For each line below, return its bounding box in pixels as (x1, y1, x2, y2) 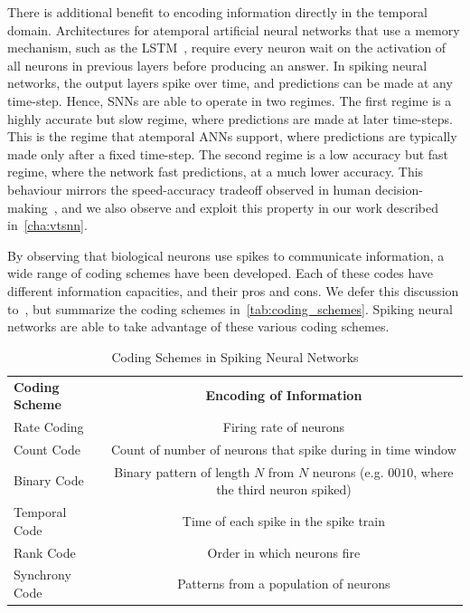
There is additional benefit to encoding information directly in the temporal (7, 3, 428, 21)
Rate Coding (14, 417, 84, 436)
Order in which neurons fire (207, 542, 361, 561)
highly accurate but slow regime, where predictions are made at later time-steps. (7, 109, 453, 128)
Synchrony (14, 565, 71, 584)
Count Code (14, 439, 80, 458)
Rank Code (14, 542, 76, 561)
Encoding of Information (205, 386, 362, 405)
